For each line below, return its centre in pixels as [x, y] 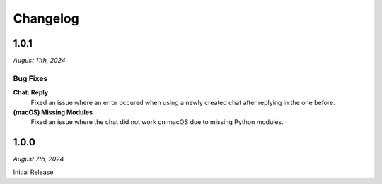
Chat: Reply [31, 92]
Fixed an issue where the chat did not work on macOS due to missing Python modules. [157, 122]
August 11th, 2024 [39, 61]
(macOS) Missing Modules [53, 112]
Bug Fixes [30, 78]
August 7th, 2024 [39, 159]
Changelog [46, 18]
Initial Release [33, 172]
